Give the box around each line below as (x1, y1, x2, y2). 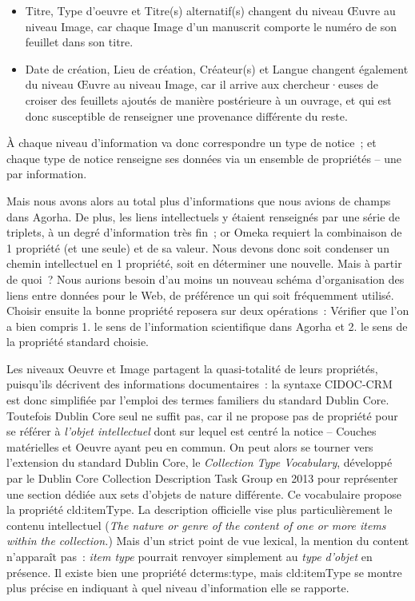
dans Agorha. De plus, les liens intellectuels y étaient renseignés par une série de (6, 208, 401, 225)
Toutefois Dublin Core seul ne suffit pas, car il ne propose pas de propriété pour (6, 407, 398, 424)
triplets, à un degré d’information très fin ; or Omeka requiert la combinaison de (6, 224, 402, 241)
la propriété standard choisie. (6, 333, 150, 350)
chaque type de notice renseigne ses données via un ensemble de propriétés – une (6, 149, 402, 166)
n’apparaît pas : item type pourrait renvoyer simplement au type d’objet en (6, 548, 373, 564)
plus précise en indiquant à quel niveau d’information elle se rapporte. (6, 579, 349, 596)
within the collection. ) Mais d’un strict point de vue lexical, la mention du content (6, 532, 409, 549)
